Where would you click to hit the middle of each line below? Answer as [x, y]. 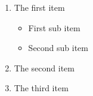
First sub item [54, 27]
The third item [41, 88]
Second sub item [58, 48]
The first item [39, 7]
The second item [44, 67]
